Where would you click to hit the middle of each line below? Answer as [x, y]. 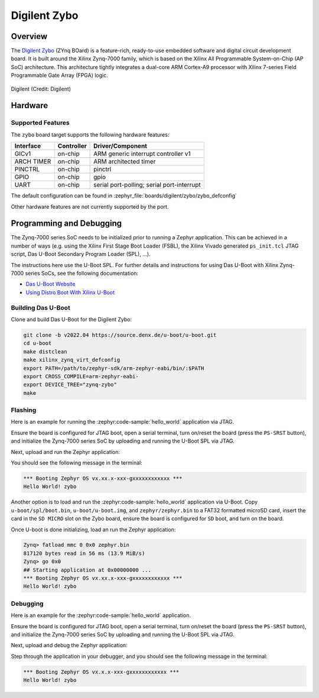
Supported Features [40, 123]
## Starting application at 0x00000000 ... [87, 570]
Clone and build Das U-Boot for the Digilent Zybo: [71, 319]
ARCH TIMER [33, 161]
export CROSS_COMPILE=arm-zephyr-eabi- [81, 376]
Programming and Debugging [66, 224]
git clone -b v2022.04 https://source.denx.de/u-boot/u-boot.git [120, 335]
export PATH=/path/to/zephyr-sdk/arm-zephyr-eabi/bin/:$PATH [114, 368]
